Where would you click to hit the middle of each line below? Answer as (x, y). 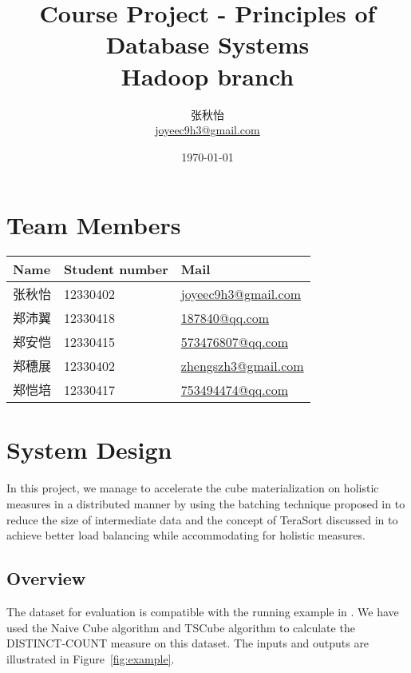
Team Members (94, 225)
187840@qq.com (225, 317)
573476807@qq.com (235, 341)
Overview (46, 578)
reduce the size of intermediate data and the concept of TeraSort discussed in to (202, 519)
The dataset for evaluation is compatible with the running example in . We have (203, 611)
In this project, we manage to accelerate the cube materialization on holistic (193, 488)
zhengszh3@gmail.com (242, 365)
